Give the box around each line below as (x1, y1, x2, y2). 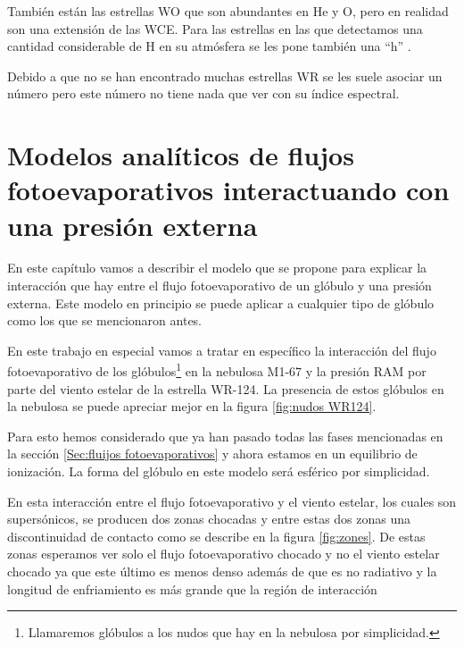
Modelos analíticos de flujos (7, 137, 354, 173)
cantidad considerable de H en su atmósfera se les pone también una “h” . (7, 37, 411, 55)
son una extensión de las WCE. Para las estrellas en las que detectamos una (7, 19, 423, 38)
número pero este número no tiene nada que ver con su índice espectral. (7, 84, 400, 103)
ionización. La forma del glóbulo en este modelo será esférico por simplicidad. (7, 462, 430, 481)
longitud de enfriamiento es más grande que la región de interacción (7, 579, 377, 598)
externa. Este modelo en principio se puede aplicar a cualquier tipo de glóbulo (7, 293, 435, 312)
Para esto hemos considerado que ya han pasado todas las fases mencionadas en (7, 426, 443, 445)
